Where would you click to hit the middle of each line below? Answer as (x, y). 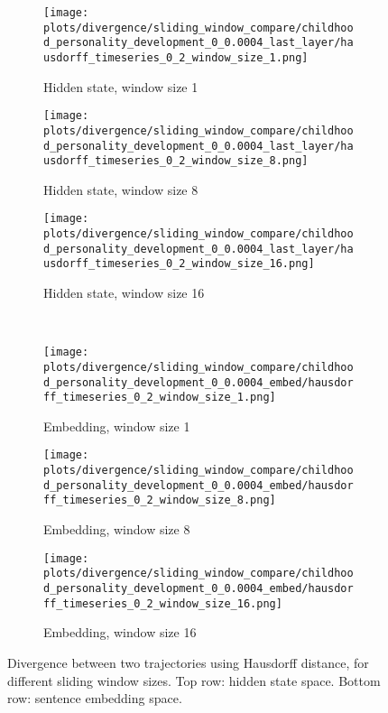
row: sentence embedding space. (95, 698)
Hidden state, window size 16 (124, 293)
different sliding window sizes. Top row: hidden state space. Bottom (194, 680)
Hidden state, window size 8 (121, 189)
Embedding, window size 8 (117, 529)
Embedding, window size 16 (120, 632)
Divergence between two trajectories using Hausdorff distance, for (188, 662)
